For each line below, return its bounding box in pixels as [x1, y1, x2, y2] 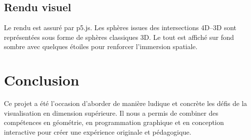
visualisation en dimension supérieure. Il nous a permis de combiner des [4, 107, 218, 118]
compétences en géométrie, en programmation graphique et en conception [4, 117, 224, 127]
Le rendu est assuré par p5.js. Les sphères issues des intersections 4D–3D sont [4, 22, 237, 33]
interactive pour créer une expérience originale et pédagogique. [4, 126, 191, 137]
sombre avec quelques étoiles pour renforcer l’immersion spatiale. [4, 41, 198, 52]
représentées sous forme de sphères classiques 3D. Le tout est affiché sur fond [4, 32, 234, 42]
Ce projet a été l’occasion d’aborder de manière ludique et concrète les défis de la [4, 98, 247, 108]
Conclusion [4, 70, 80, 90]
